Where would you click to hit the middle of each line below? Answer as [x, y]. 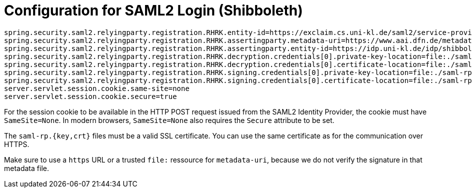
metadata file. [26, 168]
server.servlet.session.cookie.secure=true [90, 96]
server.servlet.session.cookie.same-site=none [97, 88]
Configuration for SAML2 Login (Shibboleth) [153, 10]
